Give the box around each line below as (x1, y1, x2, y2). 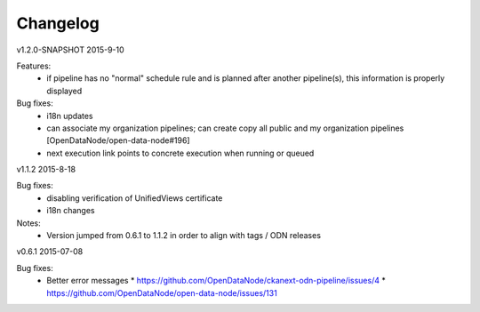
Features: (16, 60, 52, 71)
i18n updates (46, 110, 93, 121)
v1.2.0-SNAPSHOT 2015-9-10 (16, 44, 124, 55)
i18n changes (46, 205, 95, 216)
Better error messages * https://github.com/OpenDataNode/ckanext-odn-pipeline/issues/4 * (46, 276, 386, 286)
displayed (46, 85, 83, 96)
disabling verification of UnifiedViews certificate (46, 192, 223, 204)
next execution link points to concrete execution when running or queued (46, 148, 315, 158)
